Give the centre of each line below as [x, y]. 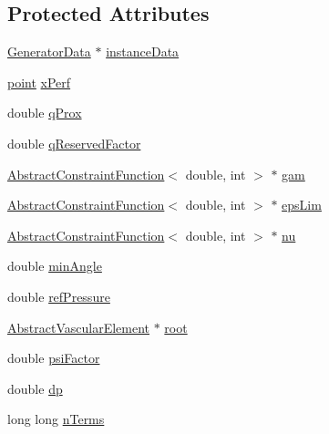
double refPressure [59, 296]
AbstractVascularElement [78, 327]
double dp [35, 388]
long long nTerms [56, 419]
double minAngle [55, 266]
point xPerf [39, 82]
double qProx [45, 113]
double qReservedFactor [74, 143]
